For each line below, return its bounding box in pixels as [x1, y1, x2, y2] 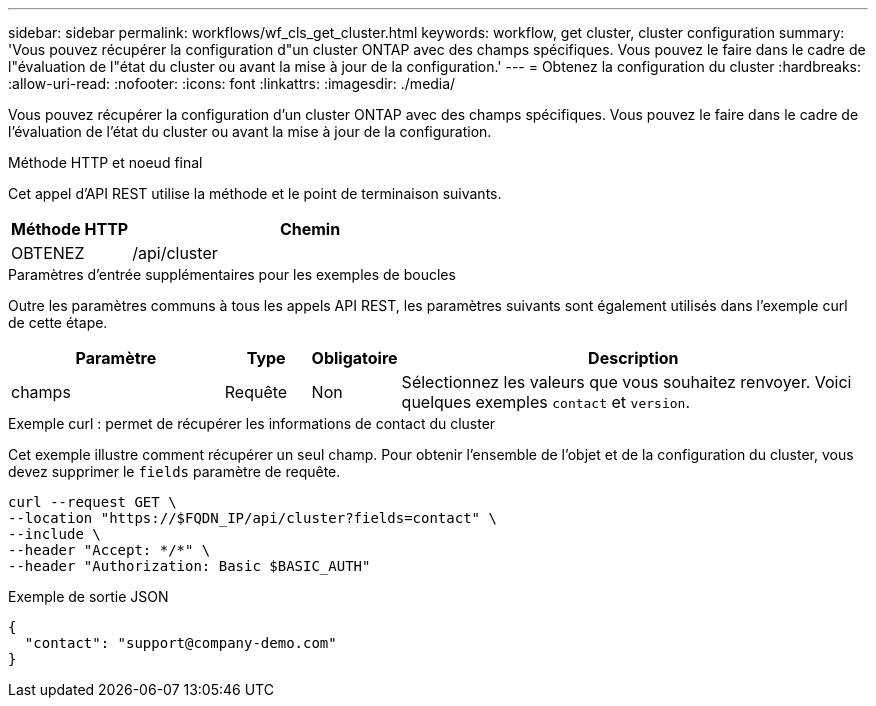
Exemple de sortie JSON [8, 588, 169, 605]
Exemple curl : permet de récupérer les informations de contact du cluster [8, 415, 496, 432]
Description [588, 348, 679, 368]
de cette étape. [8, 314, 108, 331]
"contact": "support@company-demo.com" [24, 635, 337, 651]
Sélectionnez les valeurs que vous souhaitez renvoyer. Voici [401, 372, 852, 392]
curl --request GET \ [8, 494, 177, 510]
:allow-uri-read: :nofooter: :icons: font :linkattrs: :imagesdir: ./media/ [8, 75, 456, 92]
